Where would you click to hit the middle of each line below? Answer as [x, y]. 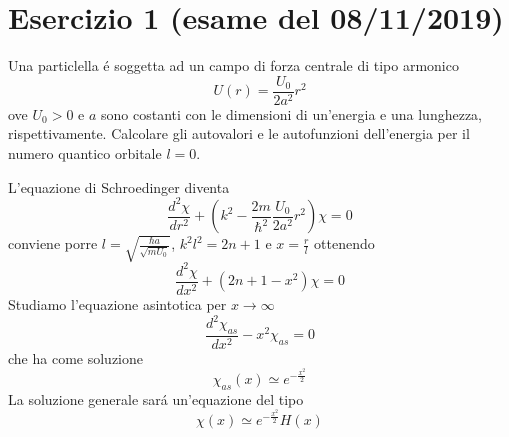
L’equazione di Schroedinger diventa [119, 186]
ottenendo [344, 243]
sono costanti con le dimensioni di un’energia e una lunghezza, [292, 113]
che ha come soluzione [75, 357]
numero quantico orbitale [85, 152]
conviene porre [53, 243]
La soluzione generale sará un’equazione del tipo [156, 398]
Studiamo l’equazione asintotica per [117, 303]
